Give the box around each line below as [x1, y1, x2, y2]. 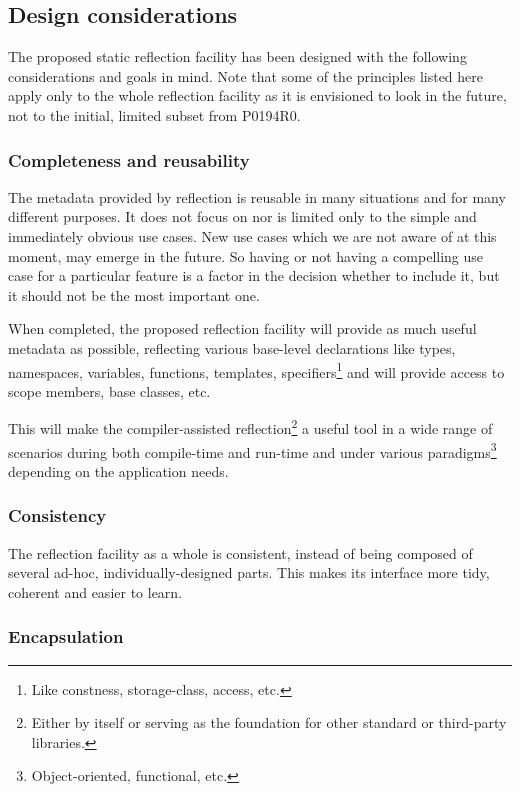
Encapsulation [8, 624, 124, 649]
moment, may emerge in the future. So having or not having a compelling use [8, 245, 484, 266]
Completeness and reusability [8, 147, 250, 172]
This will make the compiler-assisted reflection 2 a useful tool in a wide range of [8, 415, 493, 439]
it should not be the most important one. [8, 284, 260, 305]
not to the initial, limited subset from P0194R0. [8, 104, 301, 125]
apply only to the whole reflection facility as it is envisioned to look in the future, [8, 85, 507, 106]
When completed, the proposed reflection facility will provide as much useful [8, 318, 477, 339]
